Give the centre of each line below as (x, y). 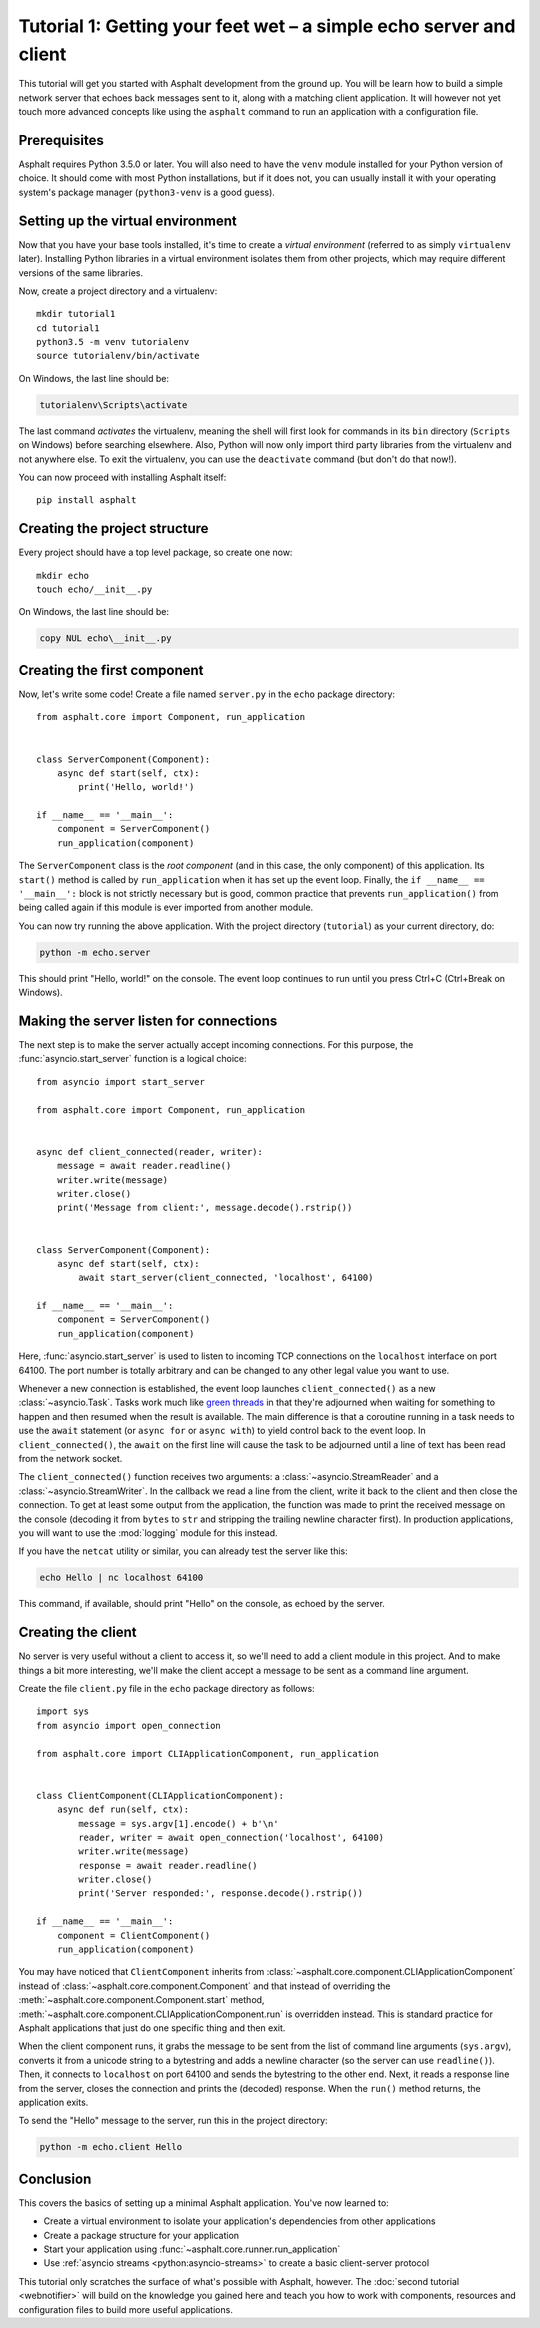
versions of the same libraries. (81, 272)
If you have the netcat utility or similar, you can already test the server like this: (183, 1551)
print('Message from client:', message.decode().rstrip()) (204, 1208)
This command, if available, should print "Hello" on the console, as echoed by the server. (201, 1604)
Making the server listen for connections (148, 1020)
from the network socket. (70, 1458)
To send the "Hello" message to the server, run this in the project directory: (173, 2121)
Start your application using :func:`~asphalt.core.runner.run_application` (192, 2249)
